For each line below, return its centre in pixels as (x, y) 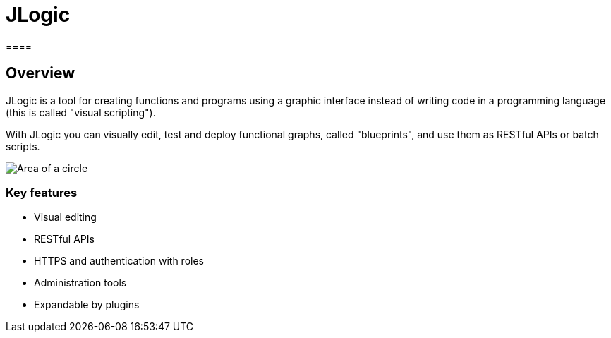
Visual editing (65, 217)
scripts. (23, 146)
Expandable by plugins (87, 305)
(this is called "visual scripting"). (81, 112)
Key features (42, 192)
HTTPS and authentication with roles (119, 261)
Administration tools (80, 283)
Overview (41, 73)
